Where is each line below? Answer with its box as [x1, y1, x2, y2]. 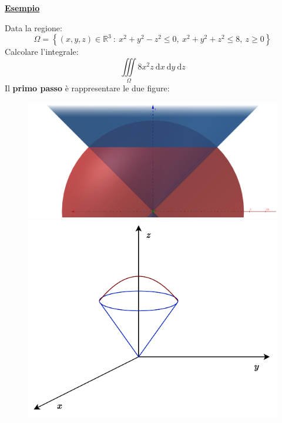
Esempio [5, 2, 40, 14]
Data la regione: [5, 21, 62, 34]
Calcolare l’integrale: [5, 45, 79, 58]
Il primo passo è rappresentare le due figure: [5, 82, 170, 94]
